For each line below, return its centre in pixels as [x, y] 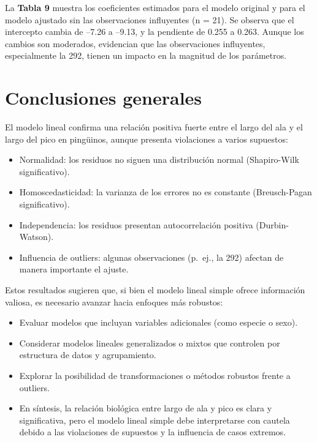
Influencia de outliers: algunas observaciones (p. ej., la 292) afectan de [151, 257]
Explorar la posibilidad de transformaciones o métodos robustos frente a [155, 375]
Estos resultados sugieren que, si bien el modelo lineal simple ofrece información [155, 290]
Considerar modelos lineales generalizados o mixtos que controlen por [150, 343]
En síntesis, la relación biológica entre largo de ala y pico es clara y [146, 408]
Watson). [36, 237]
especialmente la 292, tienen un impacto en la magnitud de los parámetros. [146, 55]
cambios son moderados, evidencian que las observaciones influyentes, [135, 43]
